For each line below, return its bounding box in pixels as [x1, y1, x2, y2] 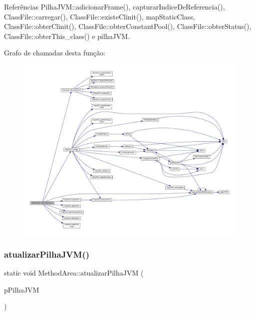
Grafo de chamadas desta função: [4, 47, 105, 58]
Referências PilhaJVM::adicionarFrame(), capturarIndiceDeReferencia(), [4, 1, 225, 11]
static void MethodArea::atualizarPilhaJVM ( [4, 268, 144, 278]
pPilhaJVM [4, 284, 39, 295]
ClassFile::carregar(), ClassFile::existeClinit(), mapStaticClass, [4, 11, 195, 21]
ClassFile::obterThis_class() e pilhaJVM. [4, 30, 130, 41]
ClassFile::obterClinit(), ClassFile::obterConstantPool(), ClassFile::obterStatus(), [4, 21, 252, 31]
